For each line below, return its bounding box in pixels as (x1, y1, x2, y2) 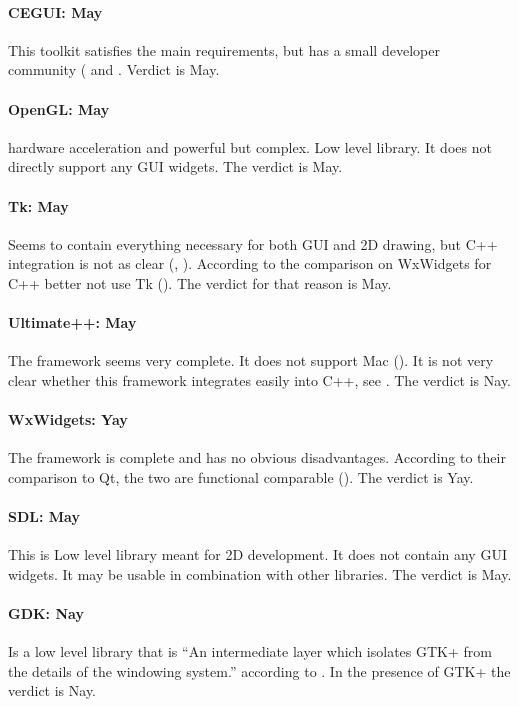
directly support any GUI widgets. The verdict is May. (8, 156, 343, 177)
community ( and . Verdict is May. (8, 59, 220, 80)
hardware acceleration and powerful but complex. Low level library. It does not (8, 136, 492, 157)
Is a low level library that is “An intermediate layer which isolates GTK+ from (8, 641, 492, 662)
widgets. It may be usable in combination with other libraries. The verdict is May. (8, 563, 512, 584)
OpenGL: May (8, 98, 110, 119)
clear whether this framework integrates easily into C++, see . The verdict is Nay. (8, 369, 512, 390)
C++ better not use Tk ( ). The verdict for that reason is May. (8, 272, 392, 293)
